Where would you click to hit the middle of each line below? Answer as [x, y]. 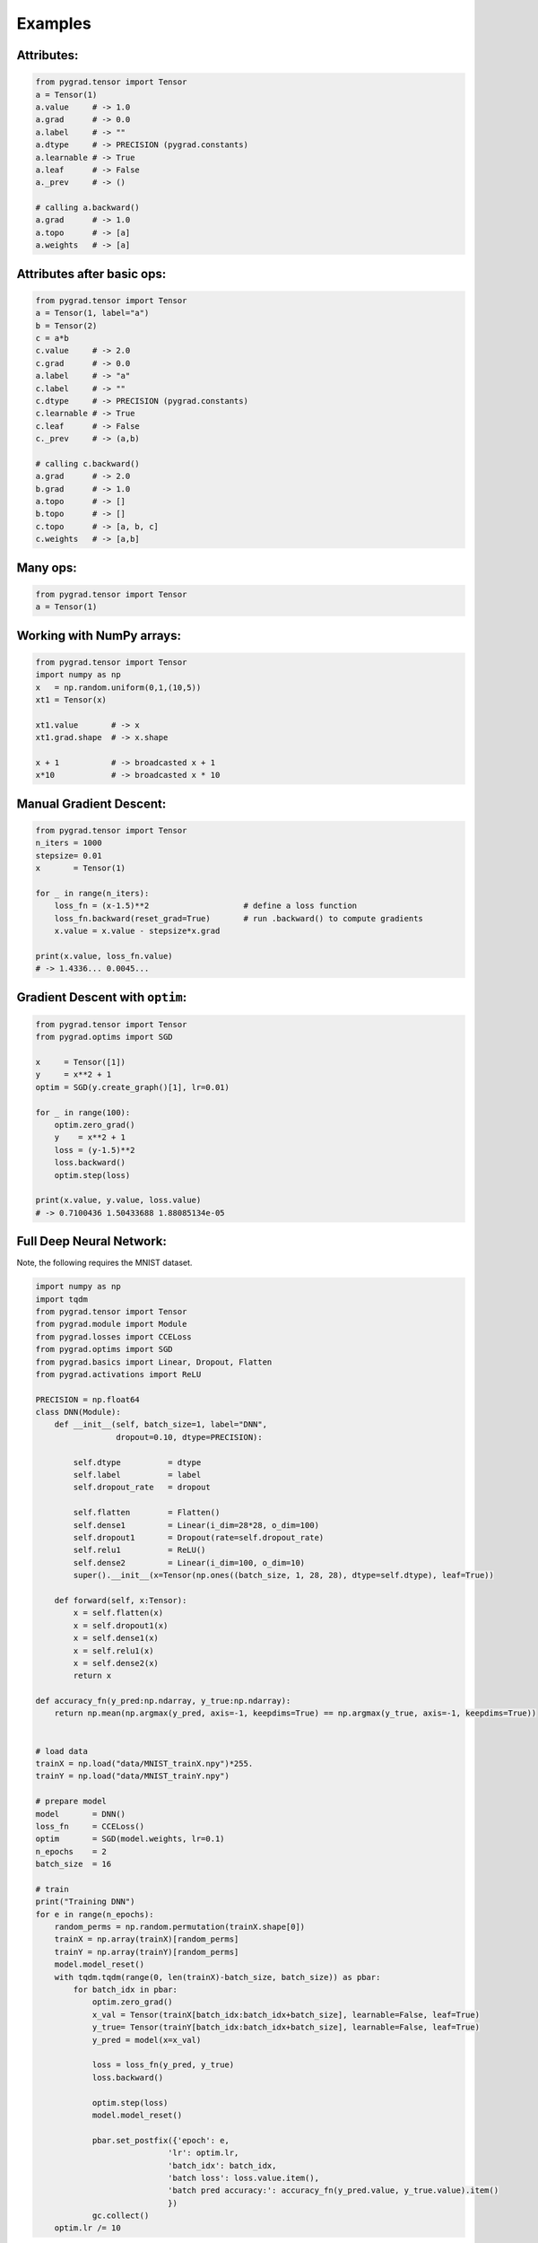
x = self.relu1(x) [113, 1650]
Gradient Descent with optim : [102, 997]
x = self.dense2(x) [116, 1663]
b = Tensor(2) [66, 326]
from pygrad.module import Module [111, 1324]
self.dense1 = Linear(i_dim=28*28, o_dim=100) [196, 1525]
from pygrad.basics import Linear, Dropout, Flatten [154, 1362]
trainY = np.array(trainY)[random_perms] [147, 1952]
